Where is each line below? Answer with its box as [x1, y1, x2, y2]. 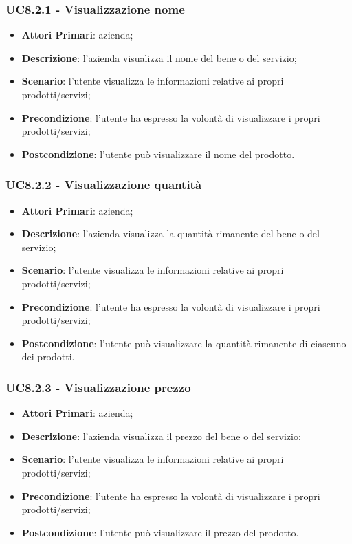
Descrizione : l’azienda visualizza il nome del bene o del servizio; [21, 50, 297, 65]
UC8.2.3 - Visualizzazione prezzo [5, 378, 191, 395]
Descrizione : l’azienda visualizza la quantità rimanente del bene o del [21, 226, 320, 241]
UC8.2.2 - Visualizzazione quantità [5, 176, 202, 193]
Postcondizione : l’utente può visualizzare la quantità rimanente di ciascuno [21, 336, 346, 350]
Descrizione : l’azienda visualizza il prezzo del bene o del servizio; [21, 428, 301, 443]
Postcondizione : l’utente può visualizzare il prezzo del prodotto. [21, 525, 299, 539]
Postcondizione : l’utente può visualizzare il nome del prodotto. [21, 146, 295, 161]
